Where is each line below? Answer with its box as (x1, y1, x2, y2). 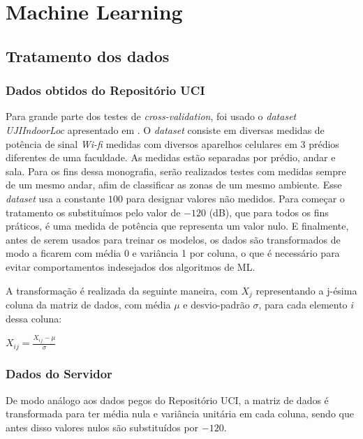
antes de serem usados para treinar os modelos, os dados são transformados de (6, 232, 341, 246)
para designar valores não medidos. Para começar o (126, 191, 345, 205)
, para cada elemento (258, 297, 348, 311)
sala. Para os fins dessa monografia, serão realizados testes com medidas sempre (6, 163, 346, 178)
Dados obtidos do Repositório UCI (6, 82, 205, 99)
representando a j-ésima (255, 283, 357, 297)
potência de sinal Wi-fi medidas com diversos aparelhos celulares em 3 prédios (6, 136, 339, 151)
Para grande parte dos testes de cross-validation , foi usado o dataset (6, 109, 297, 124)
